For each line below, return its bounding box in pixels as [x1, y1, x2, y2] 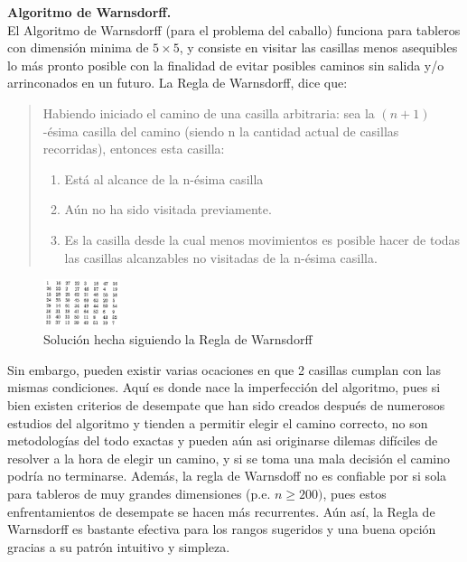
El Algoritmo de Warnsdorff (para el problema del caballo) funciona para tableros [7, 20, 461, 39]
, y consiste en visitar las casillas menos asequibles [179, 38, 458, 57]
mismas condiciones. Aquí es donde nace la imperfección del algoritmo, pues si [7, 378, 441, 397]
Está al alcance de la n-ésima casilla [64, 169, 264, 188]
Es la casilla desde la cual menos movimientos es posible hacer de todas [64, 229, 461, 248]
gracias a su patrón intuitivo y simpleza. [7, 537, 230, 556]
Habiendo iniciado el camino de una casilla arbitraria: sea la [42, 103, 375, 122]
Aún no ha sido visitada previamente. [64, 200, 272, 219]
